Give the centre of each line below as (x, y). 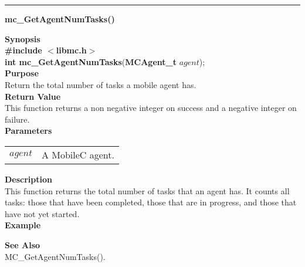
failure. (17, 119)
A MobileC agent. (78, 154)
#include (23, 50)
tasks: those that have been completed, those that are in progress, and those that (151, 202)
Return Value (33, 96)
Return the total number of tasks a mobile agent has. (101, 84)
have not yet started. (42, 213)
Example (23, 225)
